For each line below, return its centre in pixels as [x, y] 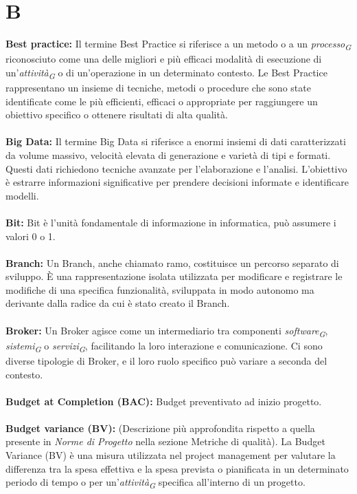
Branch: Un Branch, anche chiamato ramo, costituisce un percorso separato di [172, 262]
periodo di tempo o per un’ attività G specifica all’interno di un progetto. [156, 483]
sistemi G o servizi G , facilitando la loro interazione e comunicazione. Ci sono [164, 346]
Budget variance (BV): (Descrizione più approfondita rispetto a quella [160, 428]
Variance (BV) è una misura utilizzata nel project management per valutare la [171, 455]
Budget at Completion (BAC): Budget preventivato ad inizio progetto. [164, 401]
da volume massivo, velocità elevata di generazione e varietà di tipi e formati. [168, 154]
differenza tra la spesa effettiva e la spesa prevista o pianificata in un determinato [177, 468]
